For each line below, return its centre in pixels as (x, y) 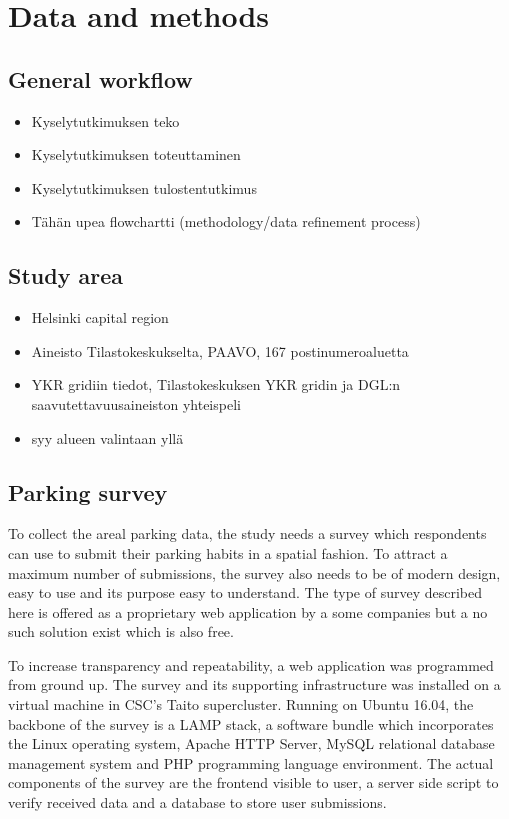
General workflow (100, 78)
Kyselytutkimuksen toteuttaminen (136, 154)
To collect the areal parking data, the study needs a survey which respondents (247, 533)
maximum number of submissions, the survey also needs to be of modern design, (254, 572)
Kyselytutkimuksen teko (105, 120)
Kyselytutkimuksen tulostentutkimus (144, 187)
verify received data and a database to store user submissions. (197, 802)
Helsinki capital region (100, 317)
